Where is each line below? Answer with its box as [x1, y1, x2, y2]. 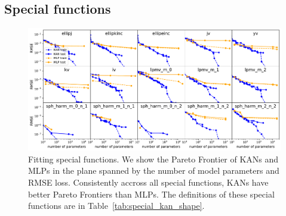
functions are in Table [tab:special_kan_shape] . [28, 199, 205, 212]
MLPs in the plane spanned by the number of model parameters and [28, 164, 279, 177]
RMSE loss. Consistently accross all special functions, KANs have [28, 176, 269, 188]
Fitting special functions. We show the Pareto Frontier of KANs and [28, 152, 279, 165]
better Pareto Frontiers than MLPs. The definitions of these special [28, 187, 275, 200]
